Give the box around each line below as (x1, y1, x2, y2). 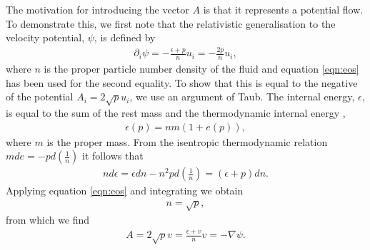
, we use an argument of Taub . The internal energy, (129, 89, 355, 104)
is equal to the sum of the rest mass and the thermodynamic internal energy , (6, 105, 346, 120)
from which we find (6, 212, 90, 227)
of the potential (6, 89, 74, 104)
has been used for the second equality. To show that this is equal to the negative (6, 75, 358, 90)
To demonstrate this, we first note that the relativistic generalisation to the (6, 16, 336, 31)
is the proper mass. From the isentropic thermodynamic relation (46, 134, 328, 149)
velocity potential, (6, 30, 85, 45)
